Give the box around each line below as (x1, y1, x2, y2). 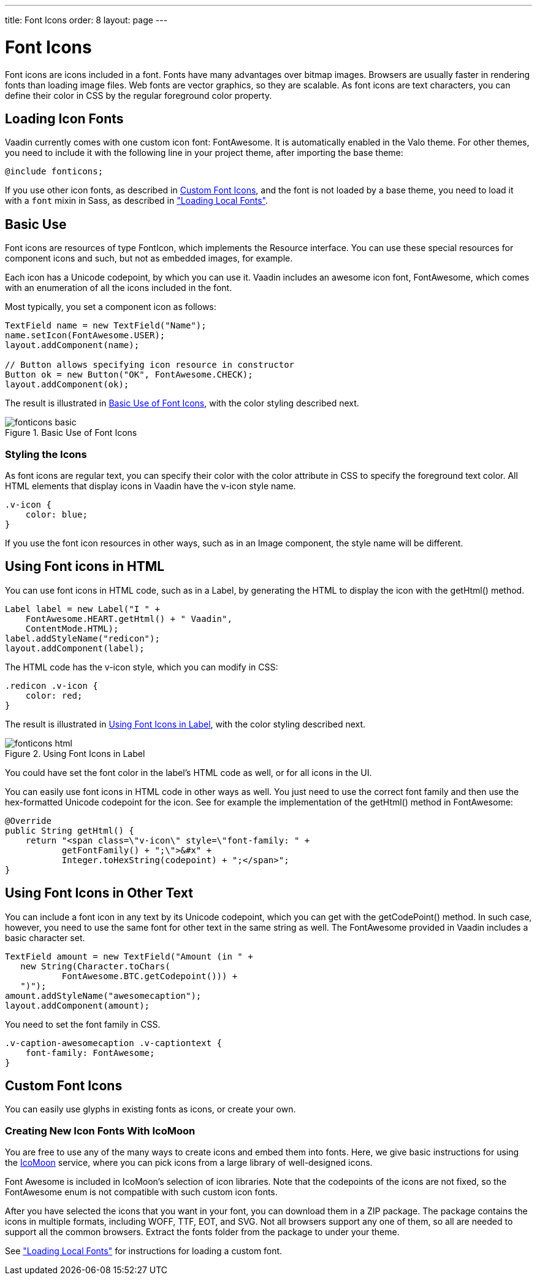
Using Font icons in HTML (5, 559, 165, 575)
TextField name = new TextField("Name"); (5, 320, 207, 331)
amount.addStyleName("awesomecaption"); (5, 990, 202, 1001)
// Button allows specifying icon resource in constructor (5, 360, 295, 370)
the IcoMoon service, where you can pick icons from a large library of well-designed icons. (5, 1157, 373, 1168)
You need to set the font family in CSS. (5, 1018, 161, 1030)
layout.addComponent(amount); (5, 1000, 150, 1010)
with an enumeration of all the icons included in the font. (5, 282, 232, 293)
